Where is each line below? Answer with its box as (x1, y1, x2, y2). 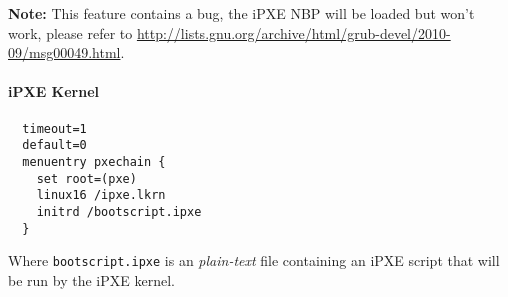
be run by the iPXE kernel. (8, 269, 175, 290)
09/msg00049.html (8, 42, 121, 63)
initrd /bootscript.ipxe (36, 204, 202, 219)
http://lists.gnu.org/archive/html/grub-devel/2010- (136, 22, 451, 43)
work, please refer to (8, 22, 133, 43)
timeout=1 (22, 121, 87, 136)
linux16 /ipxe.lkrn (36, 188, 166, 203)
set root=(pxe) (36, 171, 137, 186)
